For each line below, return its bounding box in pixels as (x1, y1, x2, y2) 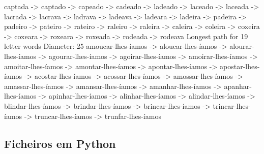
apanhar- (224, 80, 252, 91)
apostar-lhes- (220, 60, 260, 71)
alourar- (229, 41, 254, 51)
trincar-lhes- (213, 100, 251, 111)
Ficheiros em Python (4, 135, 116, 151)
